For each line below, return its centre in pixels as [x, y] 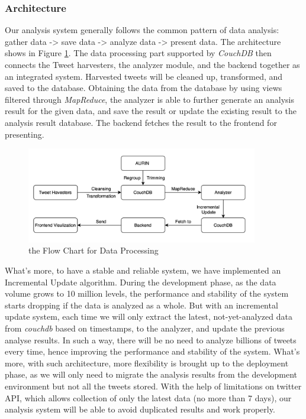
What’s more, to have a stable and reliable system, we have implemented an [143, 270]
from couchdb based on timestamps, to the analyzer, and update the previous [145, 328]
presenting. [25, 134]
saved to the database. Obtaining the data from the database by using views [144, 88]
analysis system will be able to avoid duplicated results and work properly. [140, 409]
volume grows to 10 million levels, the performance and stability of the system [147, 293]
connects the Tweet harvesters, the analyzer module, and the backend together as [152, 64]
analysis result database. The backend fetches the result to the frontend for [141, 122]
